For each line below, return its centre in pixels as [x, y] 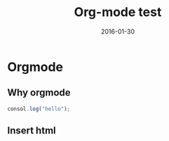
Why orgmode [39, 92]
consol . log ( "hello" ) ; [39, 109]
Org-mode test [118, 12]
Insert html [32, 131]
